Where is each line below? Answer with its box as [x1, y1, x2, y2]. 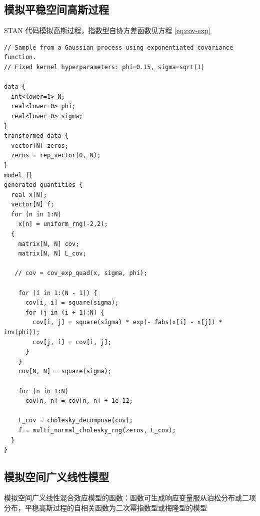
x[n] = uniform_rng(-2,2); [18, 220, 108, 228]
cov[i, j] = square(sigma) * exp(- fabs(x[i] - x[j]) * [32, 319, 222, 326]
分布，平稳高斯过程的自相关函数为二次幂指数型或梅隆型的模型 [4, 502, 207, 512]
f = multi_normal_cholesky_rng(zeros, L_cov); [18, 426, 176, 434]
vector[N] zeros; [11, 142, 68, 149]
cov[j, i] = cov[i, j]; [32, 338, 111, 346]
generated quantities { [4, 181, 83, 189]
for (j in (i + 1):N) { [25, 309, 104, 316]
